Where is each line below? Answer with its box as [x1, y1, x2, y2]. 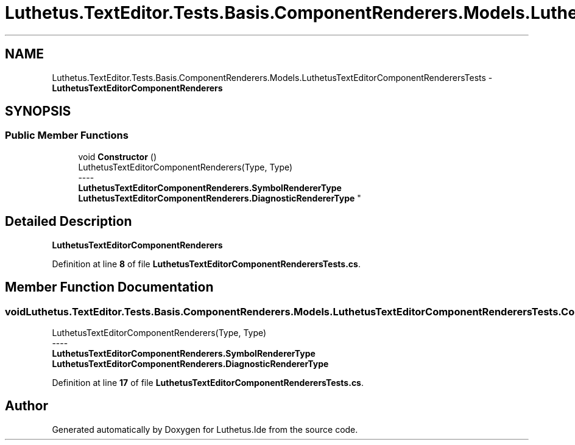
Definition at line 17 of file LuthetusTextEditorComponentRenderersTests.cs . [52, 377, 364, 388]
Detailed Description [5, 214, 132, 230]
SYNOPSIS [5, 103, 71, 119]
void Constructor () [78, 151, 157, 162]
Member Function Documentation [5, 279, 214, 295]
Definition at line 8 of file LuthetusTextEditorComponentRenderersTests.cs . [52, 258, 361, 269]
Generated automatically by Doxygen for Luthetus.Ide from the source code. [52, 424, 358, 435]
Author [5, 398, 48, 414]
